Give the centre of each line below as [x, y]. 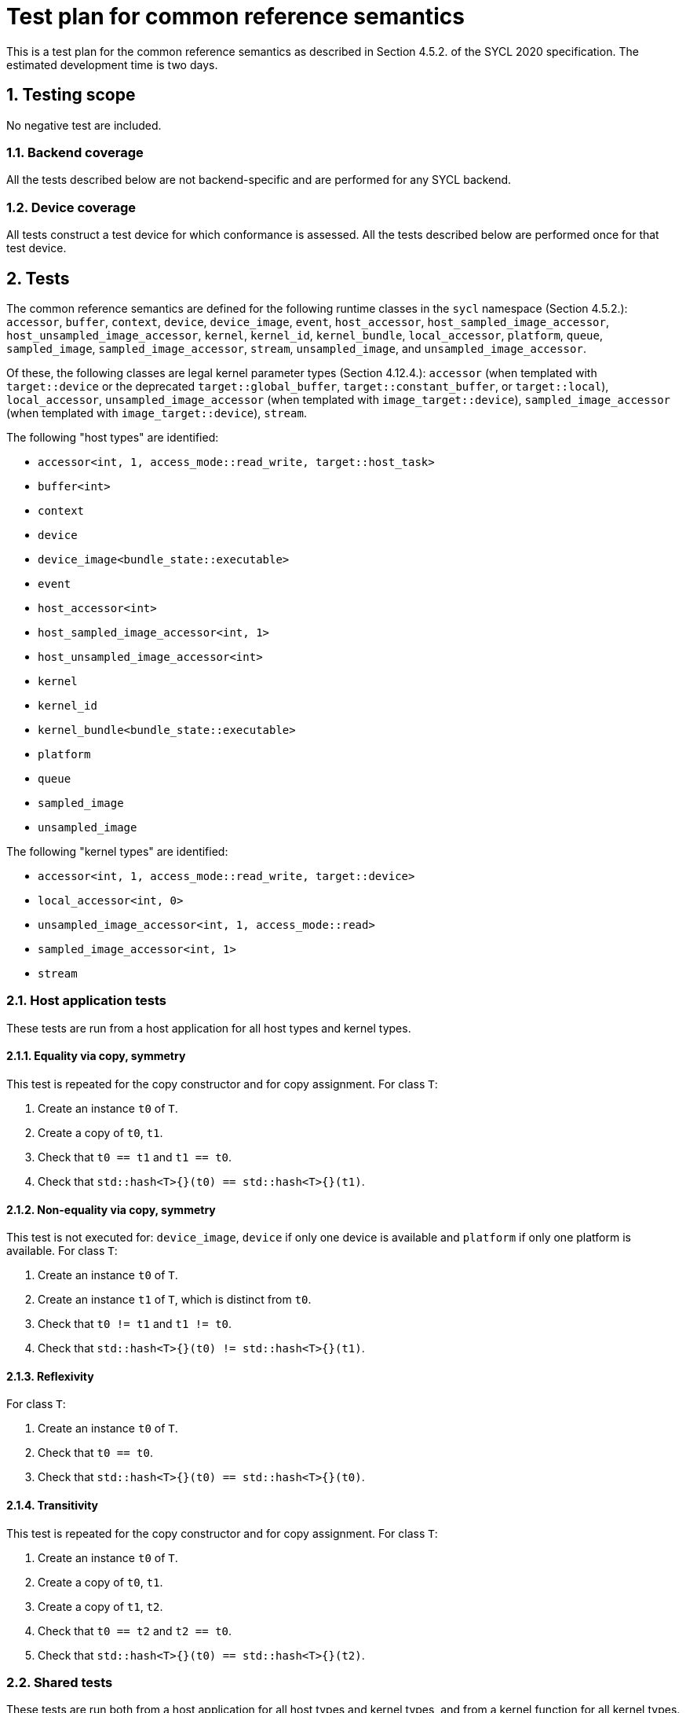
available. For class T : [62, 1251]
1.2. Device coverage [71, 207]
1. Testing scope [71, 95]
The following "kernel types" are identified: [117, 851]
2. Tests [38, 278]
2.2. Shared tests [60, 1682]
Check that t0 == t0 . [96, 1453]
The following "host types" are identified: [113, 437]
